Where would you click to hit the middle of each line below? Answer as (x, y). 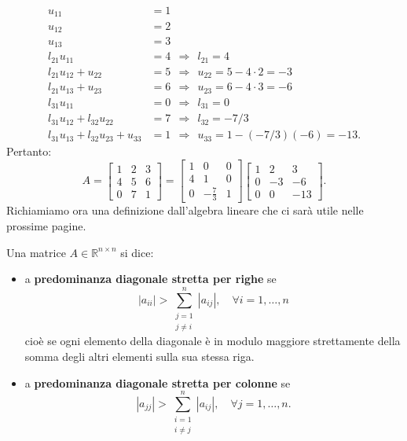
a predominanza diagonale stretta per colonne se (158, 382)
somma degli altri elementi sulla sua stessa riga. (139, 356)
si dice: (137, 252)
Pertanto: (29, 151)
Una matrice (36, 252)
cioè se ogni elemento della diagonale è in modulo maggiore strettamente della (213, 341)
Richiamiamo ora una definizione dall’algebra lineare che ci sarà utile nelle (185, 210)
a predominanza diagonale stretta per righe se (150, 279)
